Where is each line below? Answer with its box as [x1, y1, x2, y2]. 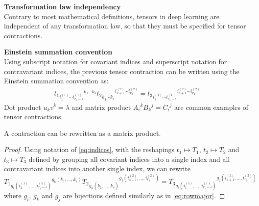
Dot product [4, 102, 41, 112]
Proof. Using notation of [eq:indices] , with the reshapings [4, 144, 175, 154]
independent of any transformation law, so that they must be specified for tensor [4, 21, 246, 31]
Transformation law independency [4, 1, 121, 11]
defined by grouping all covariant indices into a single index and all [28, 154, 230, 164]
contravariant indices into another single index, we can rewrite [4, 163, 191, 174]
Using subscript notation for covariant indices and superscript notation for [4, 56, 227, 66]
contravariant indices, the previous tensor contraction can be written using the [4, 66, 239, 76]
